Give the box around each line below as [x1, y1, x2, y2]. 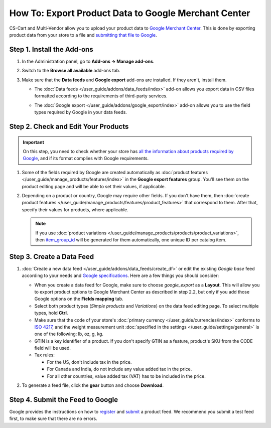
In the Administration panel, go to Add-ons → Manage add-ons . [22, 58, 155, 64]
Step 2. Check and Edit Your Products [9, 122, 129, 130]
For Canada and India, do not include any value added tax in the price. [47, 366, 192, 372]
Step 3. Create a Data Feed [9, 252, 94, 261]
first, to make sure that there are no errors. [9, 415, 97, 421]
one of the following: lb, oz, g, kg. [34, 331, 104, 337]
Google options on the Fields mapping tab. [34, 296, 123, 302]
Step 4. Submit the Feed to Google [9, 395, 118, 404]
